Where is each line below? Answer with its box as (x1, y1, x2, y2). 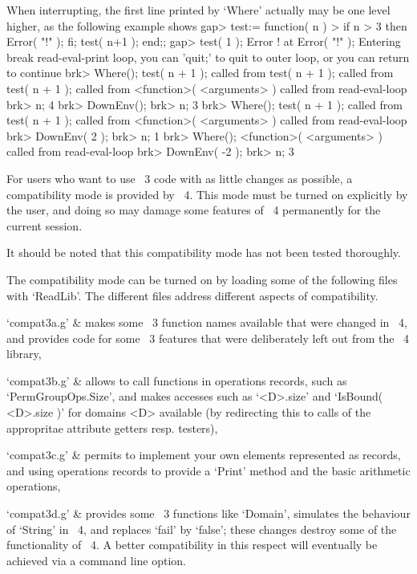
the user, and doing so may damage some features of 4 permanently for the (6, 202, 381, 218)
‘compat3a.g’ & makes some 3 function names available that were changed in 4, (6, 314, 407, 331)
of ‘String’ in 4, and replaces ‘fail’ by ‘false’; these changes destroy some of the (6, 520, 397, 537)
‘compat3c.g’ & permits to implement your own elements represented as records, (6, 446, 401, 463)
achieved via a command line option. (6, 552, 186, 568)
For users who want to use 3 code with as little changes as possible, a (6, 169, 353, 186)
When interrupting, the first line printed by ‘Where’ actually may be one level (6, 2, 391, 18)
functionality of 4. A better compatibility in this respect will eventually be (6, 536, 378, 553)
